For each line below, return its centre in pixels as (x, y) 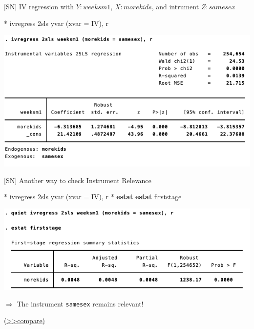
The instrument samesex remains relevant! (80, 304)
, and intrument (175, 6)
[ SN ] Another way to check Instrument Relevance (78, 180)
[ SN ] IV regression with (39, 6)
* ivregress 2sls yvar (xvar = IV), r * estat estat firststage (93, 197)
